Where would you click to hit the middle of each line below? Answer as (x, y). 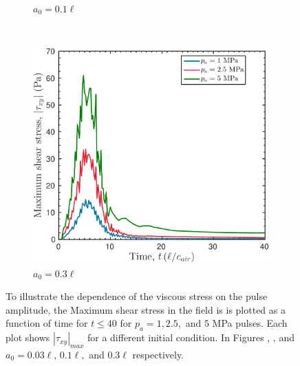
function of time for (47, 323)
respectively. (158, 354)
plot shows (28, 337)
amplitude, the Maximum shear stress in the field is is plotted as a (146, 309)
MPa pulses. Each (250, 323)
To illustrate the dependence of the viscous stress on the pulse (137, 296)
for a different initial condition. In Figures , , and (191, 337)
